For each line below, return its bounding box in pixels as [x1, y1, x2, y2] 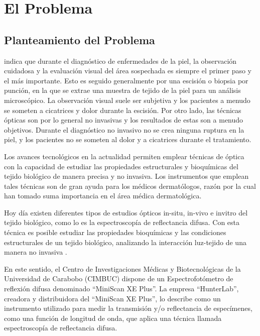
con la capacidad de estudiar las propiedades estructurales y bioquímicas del [4, 161, 238, 171]
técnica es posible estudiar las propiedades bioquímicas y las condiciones [4, 227, 226, 238]
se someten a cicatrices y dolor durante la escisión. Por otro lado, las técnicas [4, 104, 241, 115]
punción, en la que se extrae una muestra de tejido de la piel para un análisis [4, 85, 241, 95]
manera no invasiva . [4, 247, 67, 257]
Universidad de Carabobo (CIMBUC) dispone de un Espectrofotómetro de [4, 273, 233, 284]
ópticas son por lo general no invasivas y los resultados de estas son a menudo [4, 115, 243, 125]
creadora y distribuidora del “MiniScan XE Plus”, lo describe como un [4, 293, 221, 303]
